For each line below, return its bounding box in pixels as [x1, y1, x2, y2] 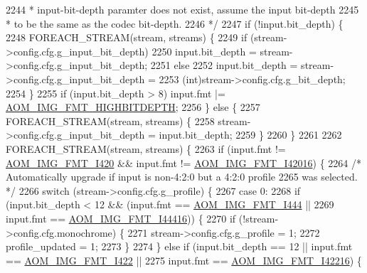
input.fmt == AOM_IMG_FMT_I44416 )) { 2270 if [6, 210, 236, 225]
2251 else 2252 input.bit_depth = [150, 58, 298, 73]
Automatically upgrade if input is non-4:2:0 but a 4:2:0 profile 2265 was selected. [6, 169, 358, 184]
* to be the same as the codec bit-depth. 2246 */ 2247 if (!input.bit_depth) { [6, 16, 344, 31]
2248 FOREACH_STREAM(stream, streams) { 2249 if [6, 30, 248, 45]
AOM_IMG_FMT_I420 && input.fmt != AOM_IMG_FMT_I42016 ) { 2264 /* [6, 155, 361, 170]
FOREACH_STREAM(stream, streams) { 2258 [6, 113, 215, 128]
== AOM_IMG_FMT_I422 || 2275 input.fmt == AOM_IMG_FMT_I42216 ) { [6, 252, 362, 267]
